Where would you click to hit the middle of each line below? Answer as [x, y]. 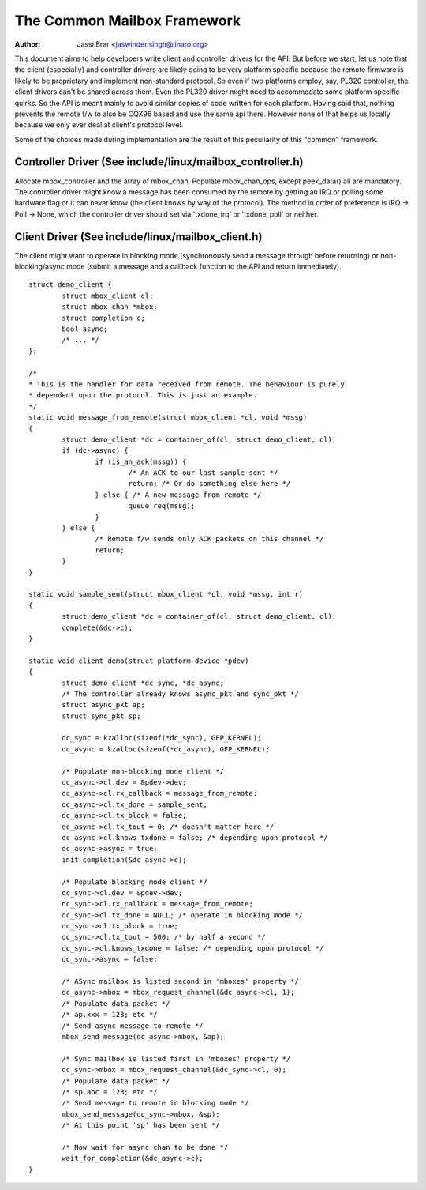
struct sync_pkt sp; [101, 716]
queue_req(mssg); [162, 506]
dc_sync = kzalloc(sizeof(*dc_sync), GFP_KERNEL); [162, 738]
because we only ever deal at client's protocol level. [99, 125]
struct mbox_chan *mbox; [110, 307]
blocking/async [39, 267]
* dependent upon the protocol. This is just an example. [143, 395]
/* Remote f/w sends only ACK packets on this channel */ [209, 539]
